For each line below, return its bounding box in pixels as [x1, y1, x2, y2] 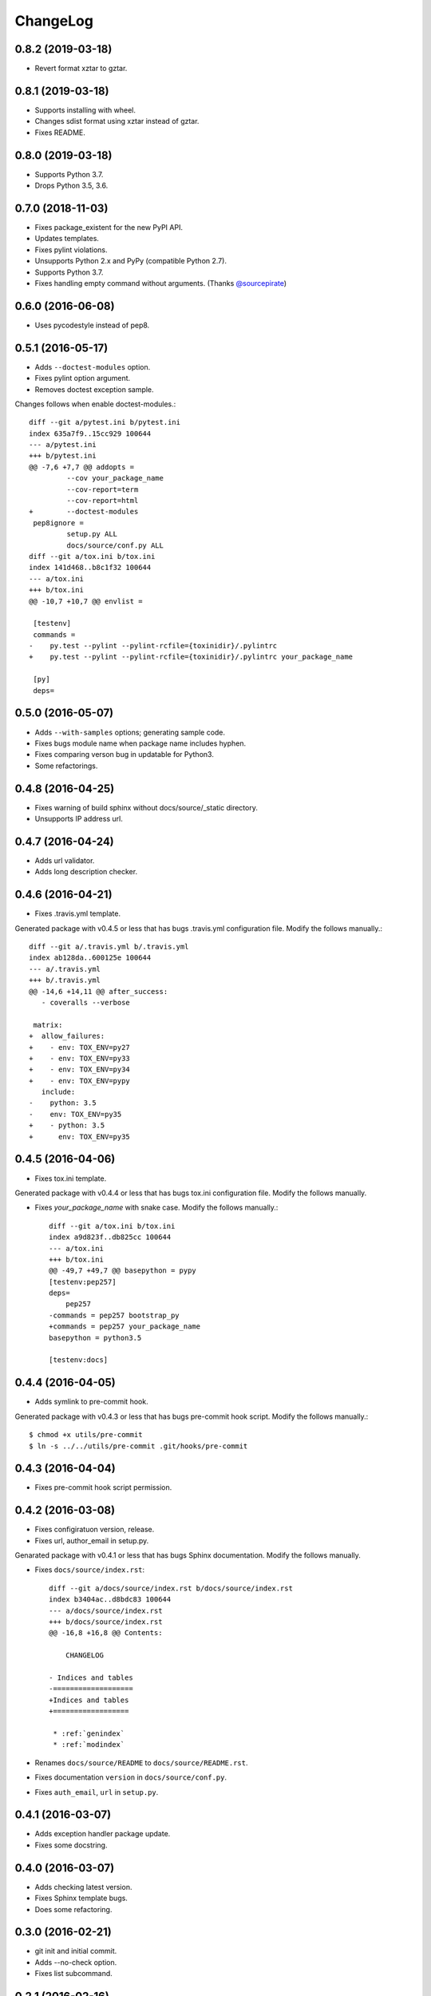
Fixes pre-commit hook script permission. [34, 1483, 172, 1492]
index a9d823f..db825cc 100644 [49, 1233, 172, 1242]
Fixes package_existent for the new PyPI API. [34, 222, 184, 232]
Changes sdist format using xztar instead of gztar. [34, 117, 200, 126]
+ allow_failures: [29, 1032, 105, 1041]
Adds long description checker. [34, 867, 138, 877]
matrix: [33, 1020, 63, 1029]
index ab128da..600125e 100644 [29, 953, 152, 962]
